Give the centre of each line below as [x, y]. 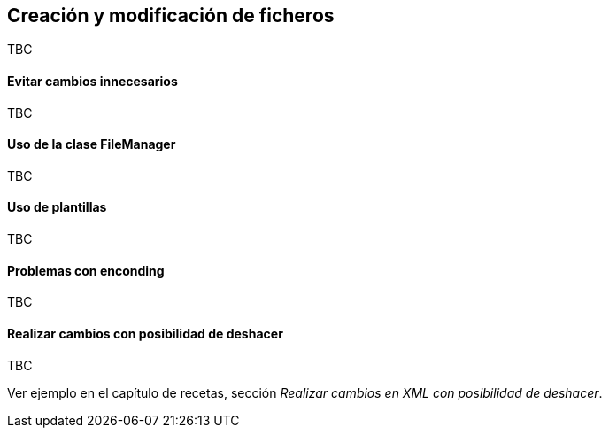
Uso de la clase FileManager [92, 144]
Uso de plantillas [57, 207]
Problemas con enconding [86, 270]
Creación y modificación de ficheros [171, 16]
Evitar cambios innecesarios [93, 82]
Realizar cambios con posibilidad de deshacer [145, 333]
